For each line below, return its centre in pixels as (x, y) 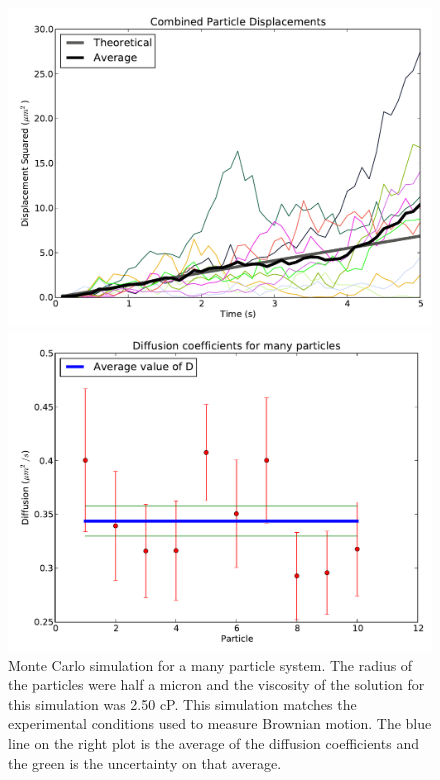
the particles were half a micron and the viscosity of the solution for (216, 684)
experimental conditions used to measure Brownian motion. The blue (220, 723)
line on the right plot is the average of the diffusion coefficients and (213, 743)
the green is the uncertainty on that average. (145, 762)
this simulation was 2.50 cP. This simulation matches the (182, 703)
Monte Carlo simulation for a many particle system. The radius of (210, 664)
